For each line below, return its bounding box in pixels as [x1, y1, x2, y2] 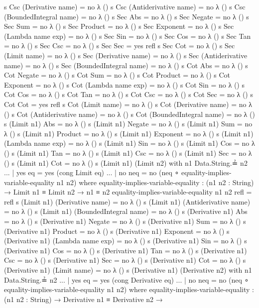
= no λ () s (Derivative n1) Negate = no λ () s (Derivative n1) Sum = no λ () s [4, 216, 246, 226]
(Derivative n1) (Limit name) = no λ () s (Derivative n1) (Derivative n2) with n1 [4, 265, 252, 275]
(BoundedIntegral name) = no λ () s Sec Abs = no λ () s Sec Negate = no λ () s [4, 11, 249, 21]
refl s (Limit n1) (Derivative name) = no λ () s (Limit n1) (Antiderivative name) [4, 196, 251, 206]
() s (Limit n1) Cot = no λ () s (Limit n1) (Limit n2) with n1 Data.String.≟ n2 [4, 157, 248, 168]
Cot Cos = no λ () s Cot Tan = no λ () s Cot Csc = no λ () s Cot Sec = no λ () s [4, 89, 253, 100]
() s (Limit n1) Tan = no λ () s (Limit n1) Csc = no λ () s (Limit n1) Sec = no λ [4, 147, 252, 158]
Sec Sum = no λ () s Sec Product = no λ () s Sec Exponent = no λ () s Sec [4, 21, 234, 31]
